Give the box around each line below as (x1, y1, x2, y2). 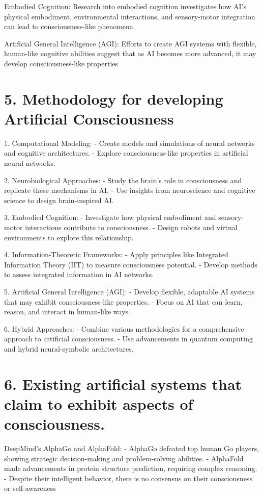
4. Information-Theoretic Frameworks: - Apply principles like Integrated (4, 249, 228, 260)
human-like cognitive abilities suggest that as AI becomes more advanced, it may (4, 48, 256, 59)
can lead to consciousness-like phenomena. (4, 21, 135, 32)
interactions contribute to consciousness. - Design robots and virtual (25, 222, 238, 233)
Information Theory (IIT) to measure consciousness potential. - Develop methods (4, 259, 257, 269)
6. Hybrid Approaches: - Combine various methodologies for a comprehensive (4, 323, 244, 334)
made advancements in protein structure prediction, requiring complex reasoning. (4, 463, 257, 474)
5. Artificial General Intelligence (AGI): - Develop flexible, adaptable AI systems (4, 286, 255, 296)
